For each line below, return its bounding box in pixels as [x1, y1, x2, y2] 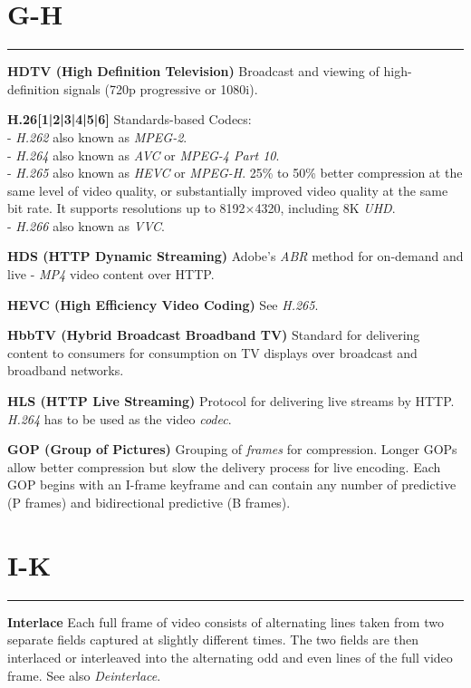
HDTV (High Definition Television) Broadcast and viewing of [7, 62, 380, 81]
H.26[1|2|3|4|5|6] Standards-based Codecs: [7, 110, 252, 129]
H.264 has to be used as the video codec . [7, 409, 232, 428]
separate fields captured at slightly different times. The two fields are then [7, 630, 418, 649]
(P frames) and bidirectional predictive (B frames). [7, 493, 291, 511]
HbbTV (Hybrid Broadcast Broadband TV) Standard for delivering [7, 325, 420, 344]
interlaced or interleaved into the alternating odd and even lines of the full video [7, 647, 453, 666]
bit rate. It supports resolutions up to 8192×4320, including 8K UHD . [7, 199, 396, 218]
